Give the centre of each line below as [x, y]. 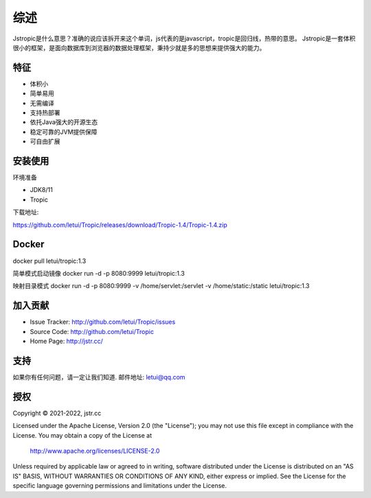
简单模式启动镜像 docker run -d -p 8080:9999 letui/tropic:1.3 [99, 273]
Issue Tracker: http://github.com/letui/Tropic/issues [103, 322]
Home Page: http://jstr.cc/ [66, 341]
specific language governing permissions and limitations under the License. [120, 486]
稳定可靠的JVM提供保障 [64, 132]
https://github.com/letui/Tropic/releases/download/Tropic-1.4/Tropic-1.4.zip [120, 225]
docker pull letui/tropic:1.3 [49, 261]
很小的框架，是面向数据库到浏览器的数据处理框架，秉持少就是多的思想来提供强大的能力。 [139, 47]
